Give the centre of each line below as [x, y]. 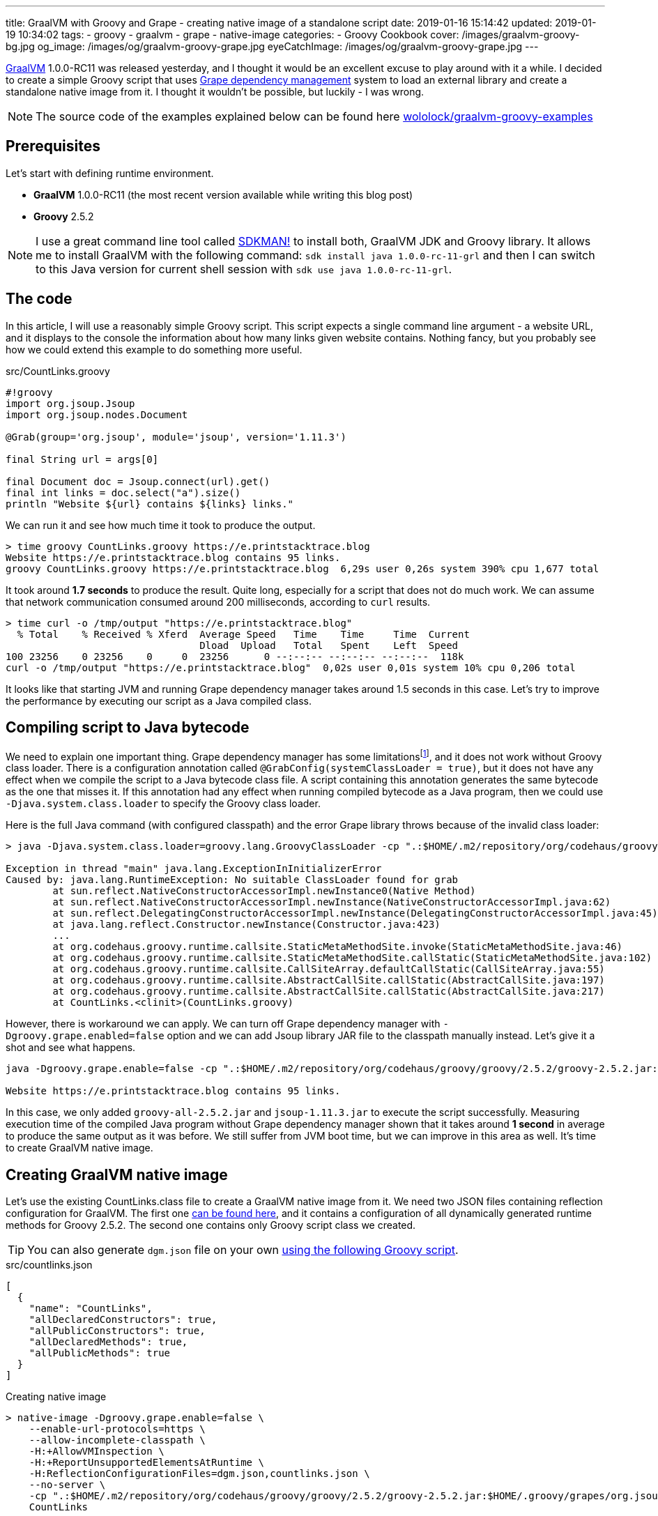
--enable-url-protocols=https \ [117, 1429]
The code [39, 299]
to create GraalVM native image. [79, 1148]
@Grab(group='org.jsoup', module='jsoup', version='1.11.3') [176, 437]
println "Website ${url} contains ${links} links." [150, 504]
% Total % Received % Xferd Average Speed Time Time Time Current [243, 634]
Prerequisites [53, 146]
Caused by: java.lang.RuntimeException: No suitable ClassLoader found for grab [232, 880]
